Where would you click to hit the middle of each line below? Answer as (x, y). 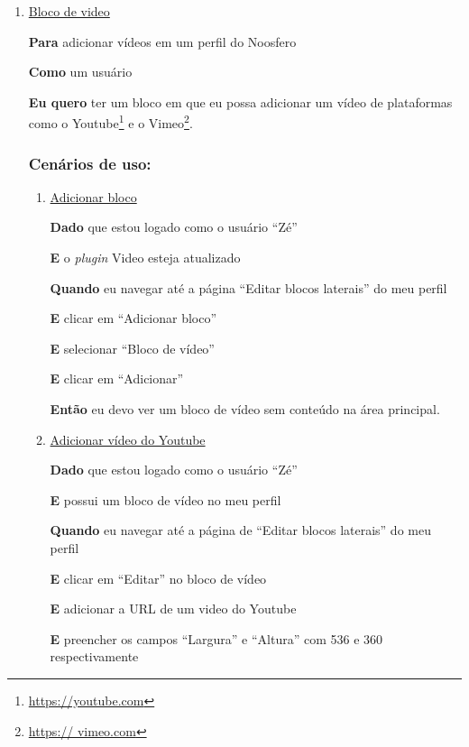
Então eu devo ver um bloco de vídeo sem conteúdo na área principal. (245, 409)
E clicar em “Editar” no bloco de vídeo (158, 578)
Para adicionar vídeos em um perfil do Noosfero (162, 41)
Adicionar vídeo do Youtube (128, 439)
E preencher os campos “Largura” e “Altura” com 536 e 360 (216, 638)
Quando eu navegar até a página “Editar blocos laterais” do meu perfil (248, 287)
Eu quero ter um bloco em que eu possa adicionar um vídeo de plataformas (240, 101)
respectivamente (94, 656)
